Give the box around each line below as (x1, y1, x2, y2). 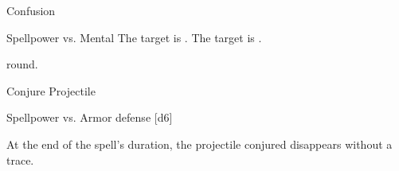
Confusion (6, 2, 56, 18)
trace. (6, 151, 34, 168)
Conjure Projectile (6, 82, 96, 99)
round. (6, 56, 38, 72)
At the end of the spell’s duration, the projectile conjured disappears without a (6, 135, 393, 152)
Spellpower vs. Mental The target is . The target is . (6, 29, 262, 45)
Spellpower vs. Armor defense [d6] (6, 109, 173, 126)
